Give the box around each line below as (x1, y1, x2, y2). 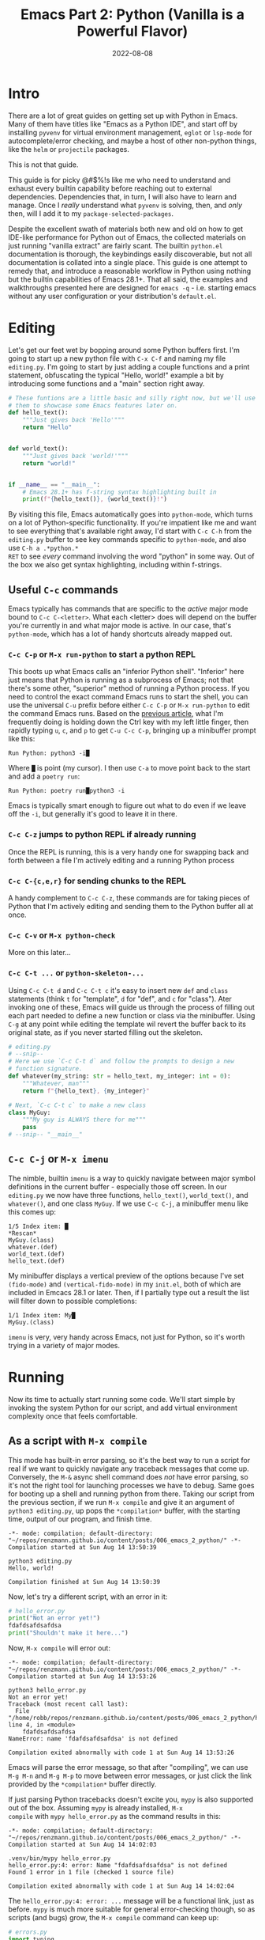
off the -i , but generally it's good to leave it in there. (8, 809, 177, 819)
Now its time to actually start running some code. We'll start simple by (8, 1394, 236, 1404)
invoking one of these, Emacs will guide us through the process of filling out (8, 1002, 255, 1012)
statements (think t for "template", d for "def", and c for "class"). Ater (8, 994, 233, 1003)
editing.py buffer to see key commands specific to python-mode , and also (8, 535, 247, 544)
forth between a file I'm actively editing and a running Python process (8, 855, 235, 865)
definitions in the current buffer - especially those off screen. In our (8, 1181, 227, 1192)
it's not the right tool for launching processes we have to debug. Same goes (8, 1480, 255, 1490)
